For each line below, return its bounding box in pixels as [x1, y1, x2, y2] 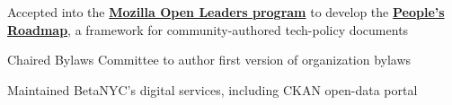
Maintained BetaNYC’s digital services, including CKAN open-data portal [7, 80, 418, 99]
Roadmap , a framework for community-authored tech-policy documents [7, 20, 409, 39]
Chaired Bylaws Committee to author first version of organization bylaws [7, 50, 412, 69]
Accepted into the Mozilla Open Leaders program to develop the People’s [7, 3, 445, 21]
